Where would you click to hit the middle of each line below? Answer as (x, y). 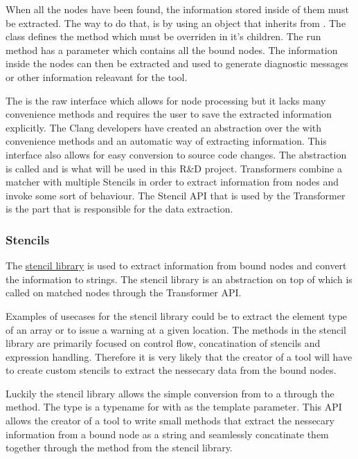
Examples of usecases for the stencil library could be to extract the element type (177, 315)
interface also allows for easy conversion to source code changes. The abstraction (176, 154)
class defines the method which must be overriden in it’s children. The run (163, 36)
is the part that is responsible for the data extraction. (119, 209)
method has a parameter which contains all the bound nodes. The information (172, 49)
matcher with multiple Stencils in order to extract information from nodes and (172, 182)
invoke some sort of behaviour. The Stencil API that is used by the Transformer (176, 195)
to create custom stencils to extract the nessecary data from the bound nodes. (171, 370)
